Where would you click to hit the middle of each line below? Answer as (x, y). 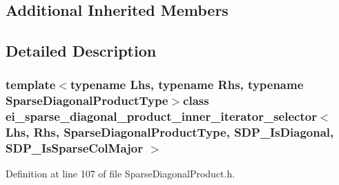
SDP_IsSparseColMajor (75, 148)
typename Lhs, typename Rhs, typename (187, 85)
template (31, 85)
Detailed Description (81, 51)
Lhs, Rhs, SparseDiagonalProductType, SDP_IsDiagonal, (170, 132)
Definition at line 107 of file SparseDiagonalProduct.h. (120, 174)
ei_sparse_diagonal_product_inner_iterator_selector (161, 116)
